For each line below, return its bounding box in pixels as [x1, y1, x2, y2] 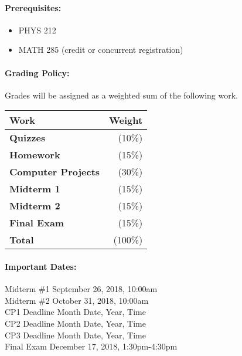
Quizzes [9, 131, 46, 145]
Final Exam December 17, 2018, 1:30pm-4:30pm [5, 340, 178, 352]
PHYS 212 [18, 23, 56, 36]
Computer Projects [9, 165, 100, 179]
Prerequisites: [5, 1, 62, 13]
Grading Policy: [5, 66, 70, 79]
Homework [9, 148, 60, 162]
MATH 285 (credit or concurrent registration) [18, 43, 183, 56]
